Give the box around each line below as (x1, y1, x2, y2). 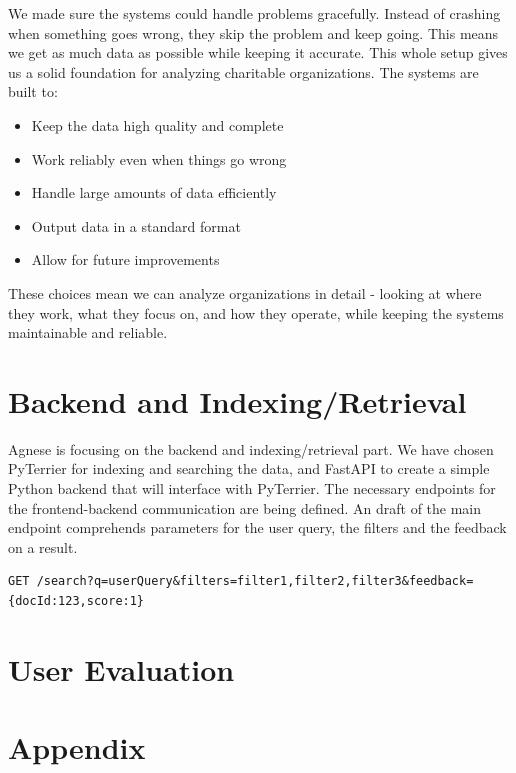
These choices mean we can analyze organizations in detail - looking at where (8, 282, 482, 303)
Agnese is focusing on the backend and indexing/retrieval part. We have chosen (8, 438, 494, 459)
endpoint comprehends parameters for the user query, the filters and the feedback (8, 517, 507, 538)
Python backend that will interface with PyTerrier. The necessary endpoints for (8, 478, 496, 499)
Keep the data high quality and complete (31, 114, 284, 135)
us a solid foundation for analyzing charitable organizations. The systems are (8, 61, 479, 82)
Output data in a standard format (31, 215, 241, 236)
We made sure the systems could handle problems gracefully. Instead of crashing (8, 3, 501, 23)
